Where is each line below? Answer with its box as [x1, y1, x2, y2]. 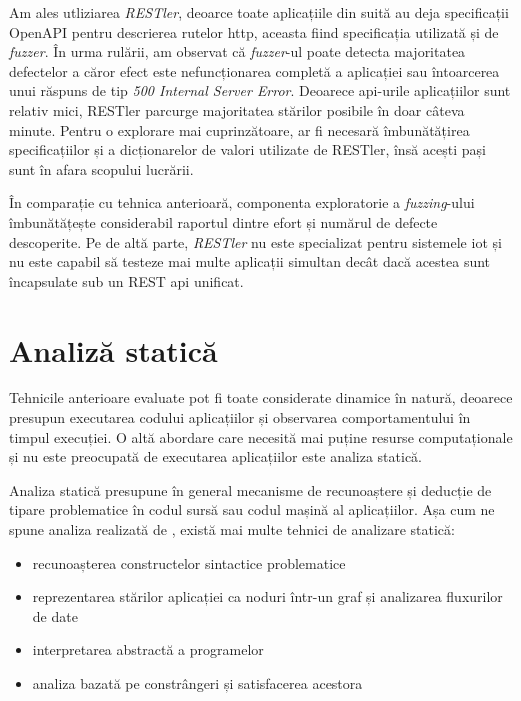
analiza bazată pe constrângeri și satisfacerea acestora [32, 672, 363, 693]
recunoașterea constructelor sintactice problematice [32, 552, 346, 573]
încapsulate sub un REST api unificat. [9, 270, 244, 291]
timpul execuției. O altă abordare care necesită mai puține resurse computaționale [9, 426, 513, 447]
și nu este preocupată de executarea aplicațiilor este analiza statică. [9, 446, 422, 467]
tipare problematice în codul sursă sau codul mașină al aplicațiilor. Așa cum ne [9, 499, 495, 520]
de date [32, 605, 78, 626]
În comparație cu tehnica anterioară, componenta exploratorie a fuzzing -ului [9, 192, 475, 213]
